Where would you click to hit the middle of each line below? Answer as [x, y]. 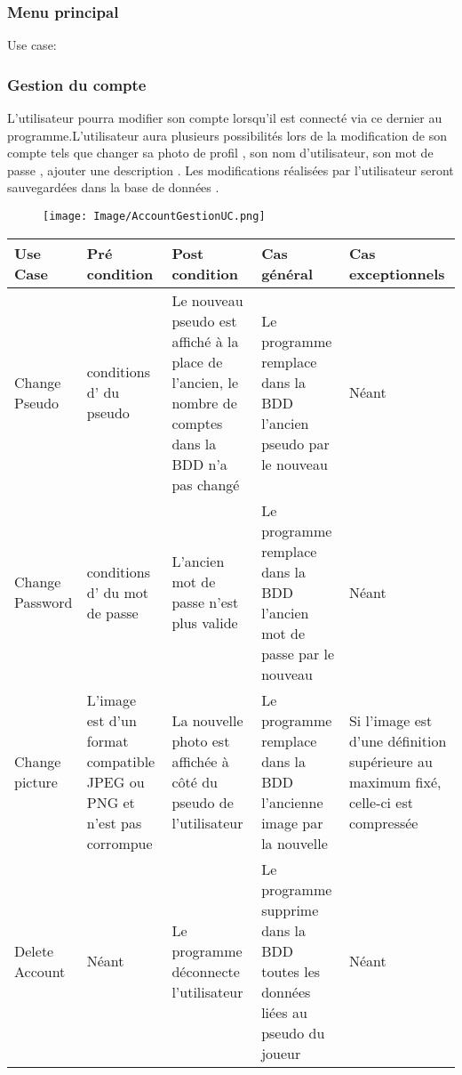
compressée [383, 822]
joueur [281, 1053]
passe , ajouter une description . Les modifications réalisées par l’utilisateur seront [231, 170]
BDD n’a [199, 464]
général [287, 273]
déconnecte [206, 971]
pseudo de [203, 802]
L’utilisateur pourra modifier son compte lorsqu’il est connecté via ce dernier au [225, 118]
